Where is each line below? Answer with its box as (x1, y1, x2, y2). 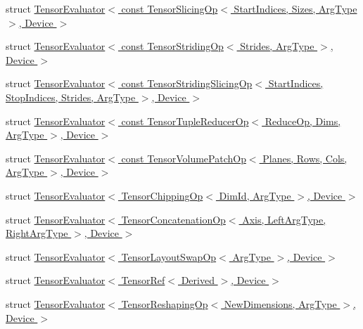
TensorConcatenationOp (121, 212, 226, 226)
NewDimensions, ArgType (224, 296, 337, 311)
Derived (181, 273, 215, 288)
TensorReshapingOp (121, 296, 208, 311)
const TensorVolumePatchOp (121, 150, 246, 165)
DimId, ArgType (219, 188, 291, 202)
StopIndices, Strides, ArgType (6, 89, 136, 104)
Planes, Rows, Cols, (262, 150, 348, 165)
